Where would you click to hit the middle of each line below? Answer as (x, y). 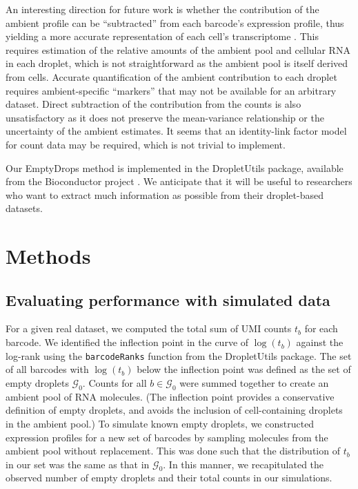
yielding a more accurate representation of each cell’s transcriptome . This (162, 36)
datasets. (24, 208)
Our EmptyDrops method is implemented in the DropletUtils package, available (175, 167)
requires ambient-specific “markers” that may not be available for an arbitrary (171, 90)
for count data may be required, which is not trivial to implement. (146, 144)
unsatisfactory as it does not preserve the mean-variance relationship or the (165, 117)
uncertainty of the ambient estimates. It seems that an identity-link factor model (176, 131)
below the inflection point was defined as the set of (244, 369)
